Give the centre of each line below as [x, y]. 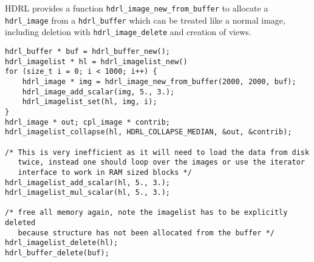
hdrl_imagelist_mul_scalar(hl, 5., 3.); [88, 193]
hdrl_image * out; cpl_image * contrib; [88, 122]
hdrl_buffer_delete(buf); [57, 253]
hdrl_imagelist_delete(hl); [62, 243]
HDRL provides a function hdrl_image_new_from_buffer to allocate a [137, 8]
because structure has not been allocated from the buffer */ [146, 233]
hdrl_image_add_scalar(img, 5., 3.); [98, 92]
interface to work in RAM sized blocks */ [105, 172]
